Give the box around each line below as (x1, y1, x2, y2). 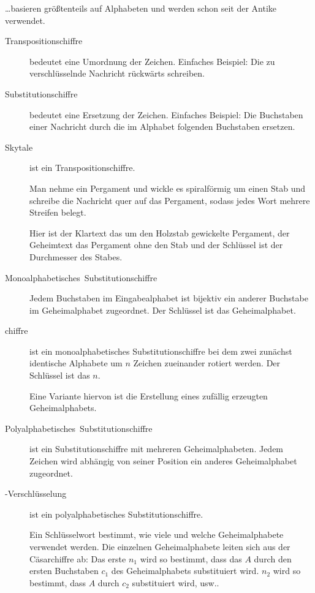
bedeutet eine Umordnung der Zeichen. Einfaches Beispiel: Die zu (29, 55, 275, 67)
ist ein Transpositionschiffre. (29, 161, 135, 174)
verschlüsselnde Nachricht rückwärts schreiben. (29, 67, 205, 80)
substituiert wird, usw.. (132, 576, 219, 589)
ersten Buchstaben (29, 564, 99, 577)
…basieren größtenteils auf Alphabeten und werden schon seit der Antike (5, 2, 277, 14)
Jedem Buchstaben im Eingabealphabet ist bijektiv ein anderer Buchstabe (29, 292, 308, 304)
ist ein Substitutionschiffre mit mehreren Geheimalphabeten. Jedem (29, 442, 284, 455)
